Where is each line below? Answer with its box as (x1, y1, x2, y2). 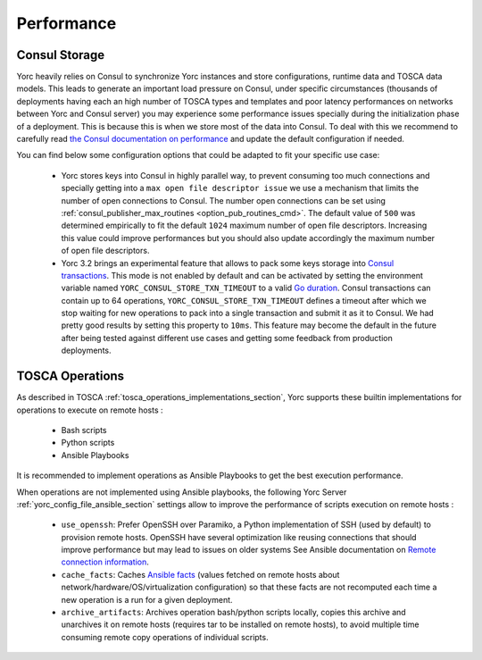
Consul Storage (16, 47, 105, 63)
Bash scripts (61, 424, 107, 435)
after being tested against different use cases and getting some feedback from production (61, 332, 393, 343)
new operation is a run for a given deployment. (61, 594, 233, 605)
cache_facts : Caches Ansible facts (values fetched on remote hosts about (61, 569, 340, 580)
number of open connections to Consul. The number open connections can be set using (61, 195, 386, 205)
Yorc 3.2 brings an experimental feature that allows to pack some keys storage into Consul (61, 257, 395, 268)
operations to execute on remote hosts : (16, 405, 164, 415)
